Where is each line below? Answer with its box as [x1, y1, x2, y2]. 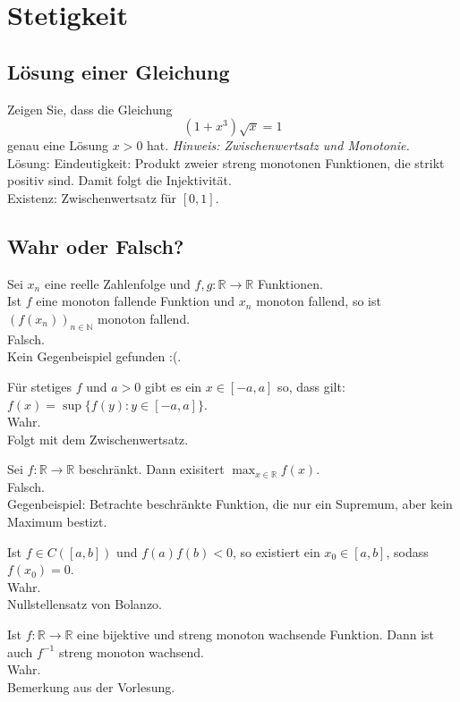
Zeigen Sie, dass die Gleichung [7, 99, 173, 118]
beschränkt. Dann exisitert [78, 460, 225, 478]
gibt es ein [144, 376, 202, 395]
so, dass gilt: [277, 376, 345, 395]
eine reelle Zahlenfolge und [44, 274, 191, 292]
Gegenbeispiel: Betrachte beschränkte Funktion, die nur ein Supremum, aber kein [7, 495, 453, 513]
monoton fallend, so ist [256, 292, 381, 310]
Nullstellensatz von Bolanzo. [7, 595, 163, 613]
